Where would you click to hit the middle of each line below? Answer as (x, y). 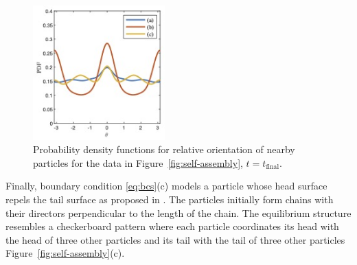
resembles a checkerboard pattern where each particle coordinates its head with (172, 226)
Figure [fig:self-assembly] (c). (65, 253)
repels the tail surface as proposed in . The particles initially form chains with (170, 199)
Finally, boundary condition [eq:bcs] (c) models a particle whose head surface (166, 186)
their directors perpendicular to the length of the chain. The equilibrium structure (178, 212)
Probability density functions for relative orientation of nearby (164, 149)
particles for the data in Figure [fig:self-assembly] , (138, 162)
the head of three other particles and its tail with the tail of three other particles (175, 239)
